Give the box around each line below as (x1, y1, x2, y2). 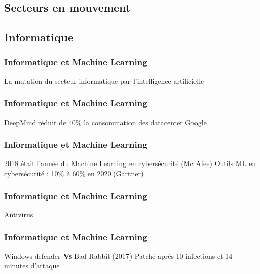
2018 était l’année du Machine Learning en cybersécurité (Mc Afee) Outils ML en (4, 158, 256, 169)
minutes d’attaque (4, 260, 60, 271)
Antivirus (4, 209, 33, 220)
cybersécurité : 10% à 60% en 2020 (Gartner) (4, 168, 144, 178)
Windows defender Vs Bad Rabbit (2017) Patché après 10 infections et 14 (4, 250, 233, 261)
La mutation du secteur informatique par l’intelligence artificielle (4, 75, 204, 86)
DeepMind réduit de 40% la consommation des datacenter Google (4, 117, 207, 127)
